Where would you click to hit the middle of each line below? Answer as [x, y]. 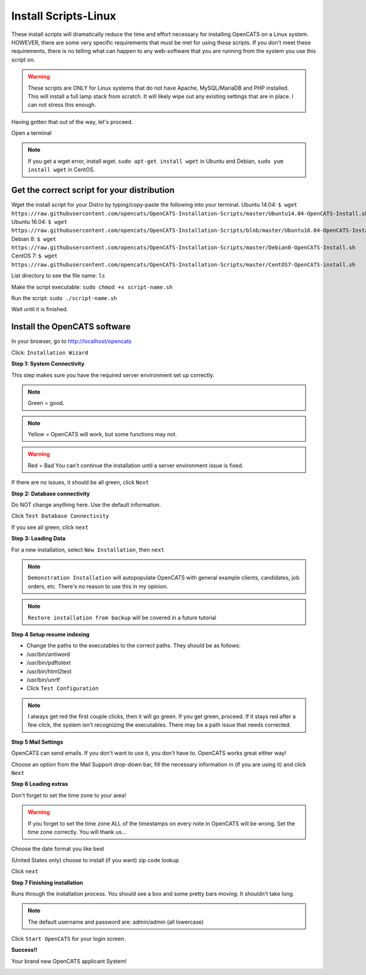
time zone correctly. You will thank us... [77, 832]
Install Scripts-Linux [64, 16]
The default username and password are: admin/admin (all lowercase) [116, 922]
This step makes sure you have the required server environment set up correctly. [113, 375]
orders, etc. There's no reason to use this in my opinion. [98, 586]
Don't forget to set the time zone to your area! [69, 795]
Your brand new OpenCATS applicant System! [69, 961]
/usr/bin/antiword [48, 654]
